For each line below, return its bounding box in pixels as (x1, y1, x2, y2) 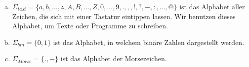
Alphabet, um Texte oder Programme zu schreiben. (12, 21, 168, 31)
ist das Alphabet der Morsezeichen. (60, 53, 167, 64)
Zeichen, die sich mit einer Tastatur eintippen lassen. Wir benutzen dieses (12, 11, 236, 21)
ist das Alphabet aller (179, 1, 245, 11)
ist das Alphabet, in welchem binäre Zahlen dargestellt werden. (53, 37, 245, 47)
